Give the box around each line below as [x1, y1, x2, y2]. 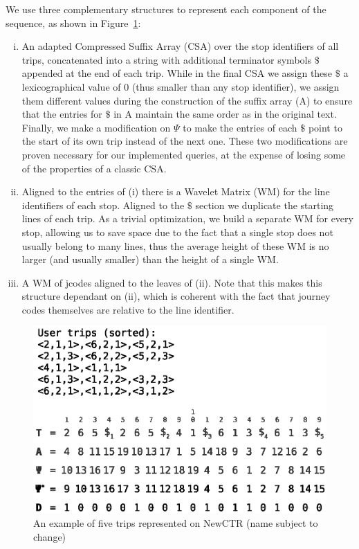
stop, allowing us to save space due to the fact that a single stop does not [21, 224, 333, 239]
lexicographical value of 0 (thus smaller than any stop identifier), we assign [21, 79, 340, 93]
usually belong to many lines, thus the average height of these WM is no [21, 238, 329, 253]
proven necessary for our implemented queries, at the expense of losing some [21, 147, 346, 161]
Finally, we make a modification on [21, 120, 171, 134]
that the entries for [21, 107, 102, 121]
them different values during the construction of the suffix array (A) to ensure [21, 93, 353, 107]
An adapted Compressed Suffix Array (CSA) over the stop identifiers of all [21, 39, 339, 53]
